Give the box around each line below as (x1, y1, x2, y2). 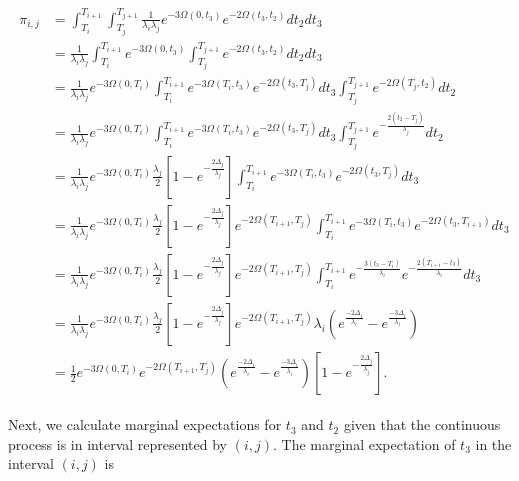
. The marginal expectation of (273, 433, 456, 454)
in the (475, 433, 512, 454)
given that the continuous (343, 414, 501, 435)
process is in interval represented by (8, 433, 228, 454)
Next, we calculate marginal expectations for (8, 414, 282, 435)
